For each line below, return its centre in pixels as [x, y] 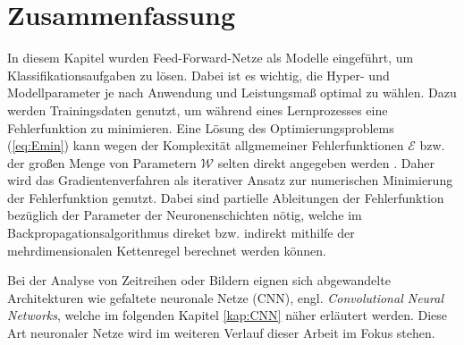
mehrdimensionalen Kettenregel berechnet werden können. [167, 250]
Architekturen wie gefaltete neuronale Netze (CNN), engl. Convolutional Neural [226, 297]
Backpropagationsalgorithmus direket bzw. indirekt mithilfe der [181, 233]
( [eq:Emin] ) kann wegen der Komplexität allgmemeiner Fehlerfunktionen [206, 145]
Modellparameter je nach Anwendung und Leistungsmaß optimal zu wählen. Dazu [232, 93]
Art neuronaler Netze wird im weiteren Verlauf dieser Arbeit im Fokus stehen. [221, 333]
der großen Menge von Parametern [102, 162]
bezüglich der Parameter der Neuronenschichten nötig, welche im [185, 215]
